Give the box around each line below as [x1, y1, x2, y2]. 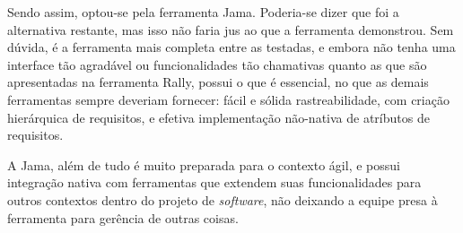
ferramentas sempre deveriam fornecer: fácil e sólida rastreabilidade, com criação [7, 90, 450, 108]
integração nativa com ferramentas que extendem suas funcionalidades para [7, 173, 422, 192]
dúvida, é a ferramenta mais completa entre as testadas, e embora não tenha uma [7, 38, 456, 56]
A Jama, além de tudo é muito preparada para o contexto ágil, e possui [7, 155, 400, 174]
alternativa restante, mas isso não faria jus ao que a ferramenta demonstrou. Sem [7, 20, 454, 39]
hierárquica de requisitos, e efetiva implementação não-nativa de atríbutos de [7, 108, 430, 126]
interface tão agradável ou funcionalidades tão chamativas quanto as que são [7, 55, 427, 73]
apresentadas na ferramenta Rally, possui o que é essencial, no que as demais [7, 73, 429, 91]
